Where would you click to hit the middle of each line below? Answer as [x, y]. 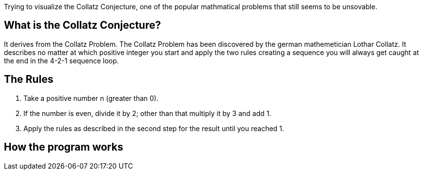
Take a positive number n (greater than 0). [91, 98]
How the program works [64, 147]
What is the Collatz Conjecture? [83, 25]
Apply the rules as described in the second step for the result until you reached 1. [154, 128]
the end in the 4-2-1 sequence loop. [61, 60]
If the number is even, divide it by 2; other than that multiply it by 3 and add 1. [147, 113]
